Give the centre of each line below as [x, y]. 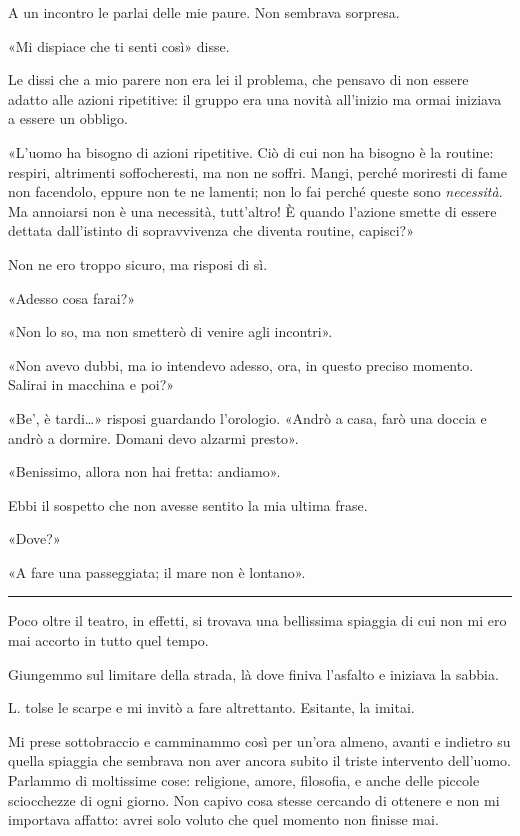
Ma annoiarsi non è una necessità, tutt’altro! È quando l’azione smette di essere [252, 210]
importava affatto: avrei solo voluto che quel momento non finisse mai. [223, 819]
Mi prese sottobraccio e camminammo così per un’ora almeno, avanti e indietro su [259, 740]
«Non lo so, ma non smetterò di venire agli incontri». [170, 331]
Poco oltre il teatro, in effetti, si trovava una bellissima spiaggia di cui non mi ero [257, 620]
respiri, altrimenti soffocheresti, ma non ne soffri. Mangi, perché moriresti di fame [257, 171]
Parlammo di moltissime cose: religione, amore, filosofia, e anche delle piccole [244, 780]
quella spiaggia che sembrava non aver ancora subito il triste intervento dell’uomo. [259, 760]
